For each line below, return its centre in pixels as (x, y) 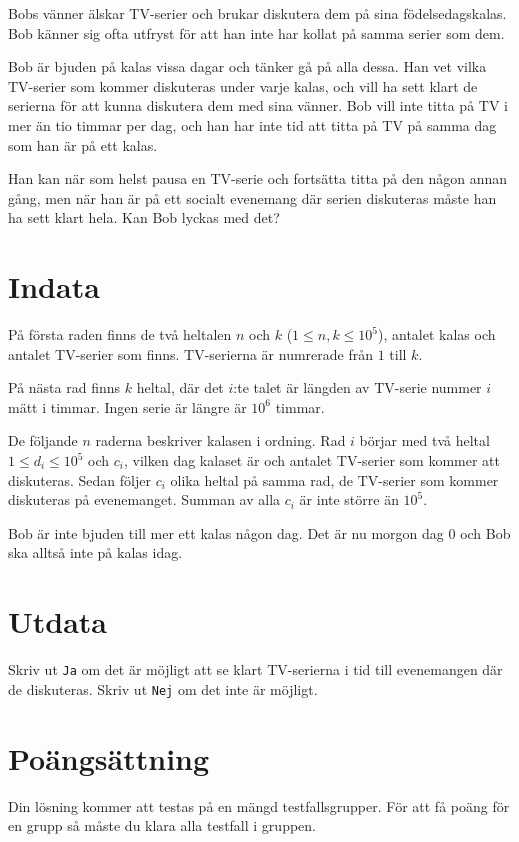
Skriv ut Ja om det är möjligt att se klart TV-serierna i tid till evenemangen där (255, 669)
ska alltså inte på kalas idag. (95, 552)
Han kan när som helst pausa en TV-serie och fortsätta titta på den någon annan (258, 178)
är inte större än (349, 499)
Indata (54, 286)
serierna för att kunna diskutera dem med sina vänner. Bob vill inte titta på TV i (258, 105)
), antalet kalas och (437, 334)
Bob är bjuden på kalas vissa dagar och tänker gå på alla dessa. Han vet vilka (247, 66)
